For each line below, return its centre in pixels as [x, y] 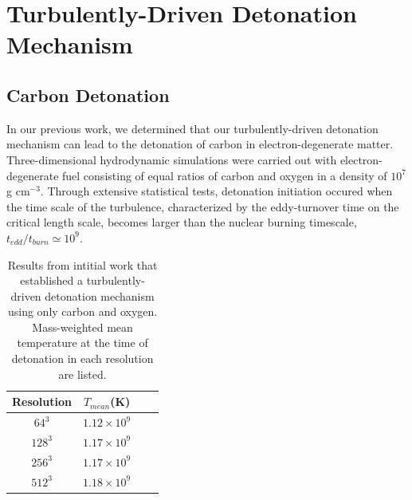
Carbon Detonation [88, 94]
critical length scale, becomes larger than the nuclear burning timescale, [182, 222]
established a [52, 280]
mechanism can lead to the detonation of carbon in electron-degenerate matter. [200, 144]
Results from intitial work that [82, 264]
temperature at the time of [82, 343]
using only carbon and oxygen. [82, 311]
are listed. [82, 374]
